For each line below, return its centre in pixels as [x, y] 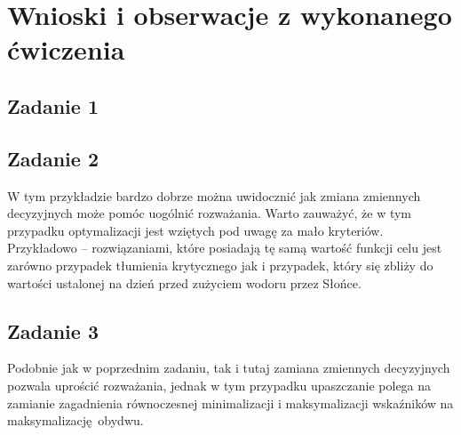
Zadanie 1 [53, 105]
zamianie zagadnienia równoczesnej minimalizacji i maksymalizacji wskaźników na [230, 403]
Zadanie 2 [53, 158]
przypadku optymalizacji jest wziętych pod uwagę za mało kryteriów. [195, 230]
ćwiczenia [66, 49]
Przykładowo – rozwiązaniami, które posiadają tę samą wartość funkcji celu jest [225, 248]
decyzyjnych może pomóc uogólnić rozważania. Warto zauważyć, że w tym [210, 213]
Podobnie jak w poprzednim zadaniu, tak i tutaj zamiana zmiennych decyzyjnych [229, 368]
